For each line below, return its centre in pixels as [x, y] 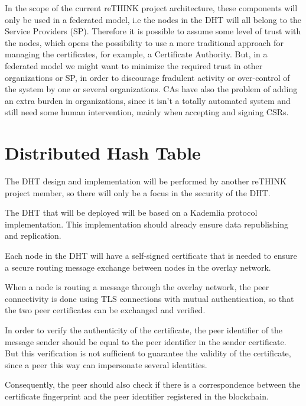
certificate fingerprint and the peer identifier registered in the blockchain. [137, 396]
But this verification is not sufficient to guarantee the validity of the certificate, [148, 353]
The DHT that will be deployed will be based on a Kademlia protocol [131, 212]
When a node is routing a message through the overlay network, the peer [137, 287]
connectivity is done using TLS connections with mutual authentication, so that [149, 298]
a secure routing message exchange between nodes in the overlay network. [138, 267]
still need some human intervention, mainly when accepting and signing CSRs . [147, 112]
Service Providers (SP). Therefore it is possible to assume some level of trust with [153, 31]
